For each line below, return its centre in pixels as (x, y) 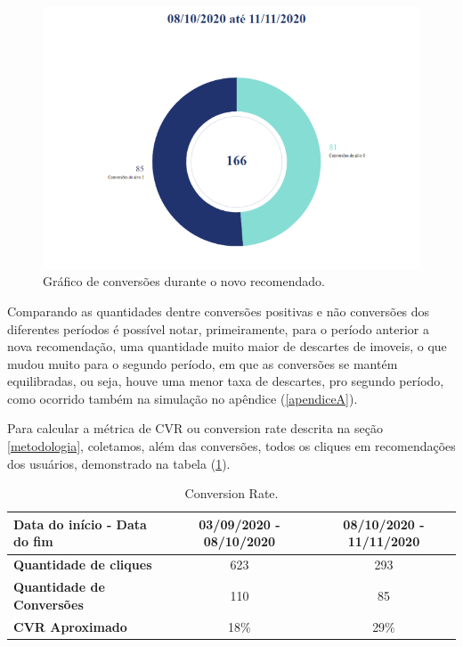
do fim (33, 541)
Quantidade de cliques (83, 565)
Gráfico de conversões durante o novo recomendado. (184, 281)
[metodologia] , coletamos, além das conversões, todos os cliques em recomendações (231, 446)
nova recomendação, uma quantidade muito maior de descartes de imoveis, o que (227, 346)
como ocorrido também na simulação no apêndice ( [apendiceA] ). (183, 398)
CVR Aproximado (70, 626)
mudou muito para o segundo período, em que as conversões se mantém (203, 363)
